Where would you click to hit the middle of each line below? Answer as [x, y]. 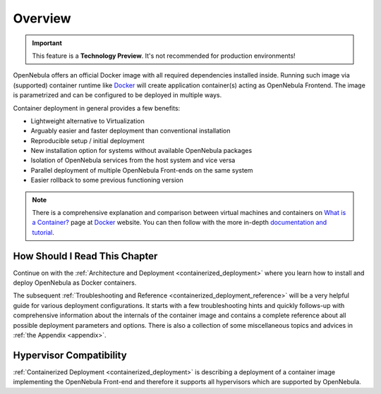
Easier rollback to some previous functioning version [107, 180]
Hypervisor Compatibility [70, 355]
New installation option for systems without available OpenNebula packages [141, 151]
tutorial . [43, 232]
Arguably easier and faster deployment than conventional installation [131, 131]
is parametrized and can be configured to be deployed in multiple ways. [117, 95]
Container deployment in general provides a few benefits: [97, 108]
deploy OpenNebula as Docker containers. [75, 283]
